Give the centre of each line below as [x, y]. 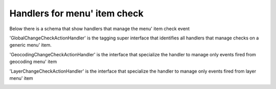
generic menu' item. [31, 45]
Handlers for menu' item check [76, 13]
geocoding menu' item [33, 62]
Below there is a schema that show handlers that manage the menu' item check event [100, 29]
